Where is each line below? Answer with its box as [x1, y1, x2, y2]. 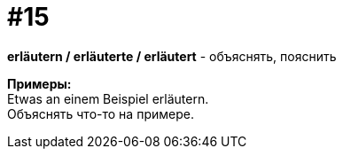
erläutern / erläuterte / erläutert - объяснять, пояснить [7, 48, 337, 64]
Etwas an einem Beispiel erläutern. [7, 90, 209, 106]
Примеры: [7, 75, 72, 91]
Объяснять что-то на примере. [7, 105, 194, 121]
